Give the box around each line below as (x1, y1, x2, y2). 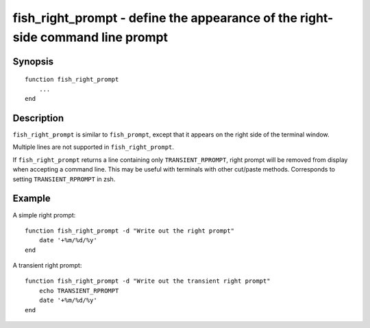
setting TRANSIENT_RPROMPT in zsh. (12, 175, 116, 183)
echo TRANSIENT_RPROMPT (38, 287, 119, 294)
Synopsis (12, 56, 54, 67)
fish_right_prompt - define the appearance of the (12, 10, 298, 25)
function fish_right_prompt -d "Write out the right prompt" (25, 226, 234, 235)
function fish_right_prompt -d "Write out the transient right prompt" (25, 277, 271, 285)
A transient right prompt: (12, 261, 82, 270)
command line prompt (40, 30, 168, 45)
